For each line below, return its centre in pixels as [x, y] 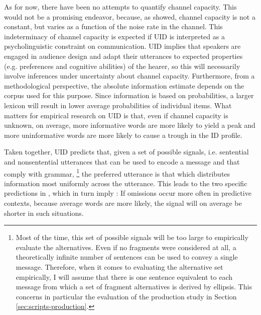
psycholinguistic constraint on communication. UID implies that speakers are [122, 46]
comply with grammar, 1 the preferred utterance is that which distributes [117, 173]
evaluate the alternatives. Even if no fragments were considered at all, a [126, 247]
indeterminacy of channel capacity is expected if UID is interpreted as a [114, 36]
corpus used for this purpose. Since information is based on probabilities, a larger [129, 95]
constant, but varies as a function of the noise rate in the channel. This [113, 26]
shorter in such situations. [44, 213]
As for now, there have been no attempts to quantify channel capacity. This [120, 7]
